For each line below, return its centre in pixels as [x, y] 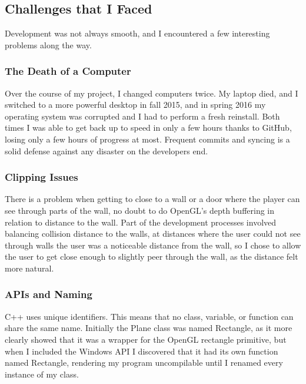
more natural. [29, 268]
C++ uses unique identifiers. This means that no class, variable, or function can [149, 316]
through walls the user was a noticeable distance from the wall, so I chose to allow [153, 245]
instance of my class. [42, 374]
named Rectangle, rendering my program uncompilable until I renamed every [144, 363]
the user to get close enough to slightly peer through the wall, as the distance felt [152, 256]
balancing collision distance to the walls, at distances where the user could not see [153, 234]
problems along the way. [48, 44]
